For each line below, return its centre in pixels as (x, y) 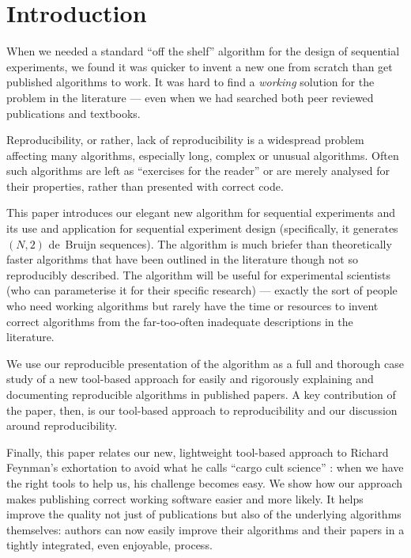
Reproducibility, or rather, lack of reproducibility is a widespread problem (185, 140)
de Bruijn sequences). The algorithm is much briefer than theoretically (220, 243)
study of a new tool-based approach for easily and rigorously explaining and (190, 379)
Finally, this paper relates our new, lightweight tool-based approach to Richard (198, 452)
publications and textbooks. (74, 113)
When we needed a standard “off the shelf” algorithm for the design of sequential (203, 51)
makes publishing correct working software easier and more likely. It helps (185, 498)
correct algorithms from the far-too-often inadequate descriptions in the (180, 321)
